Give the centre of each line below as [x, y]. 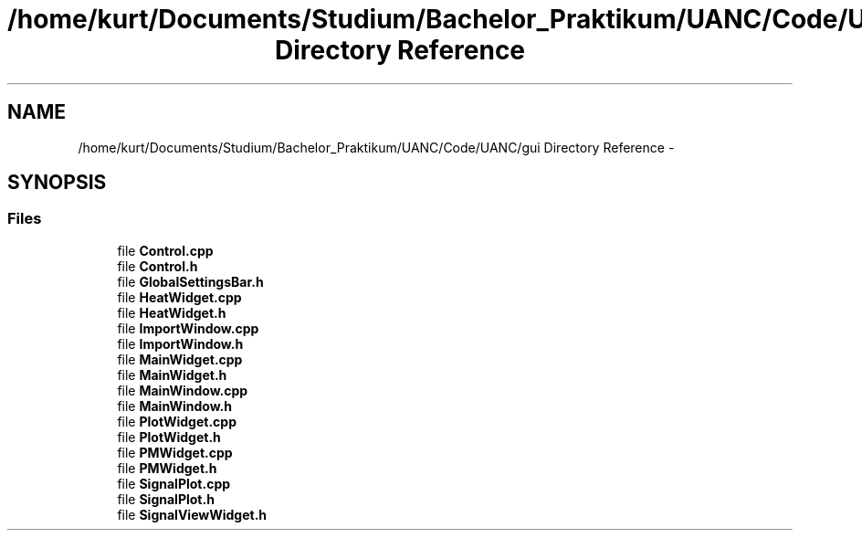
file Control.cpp [165, 250]
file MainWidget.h [172, 374]
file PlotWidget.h [169, 437]
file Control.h [158, 266]
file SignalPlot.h [166, 499]
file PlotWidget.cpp [177, 421]
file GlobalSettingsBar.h [190, 281]
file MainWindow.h [174, 406]
